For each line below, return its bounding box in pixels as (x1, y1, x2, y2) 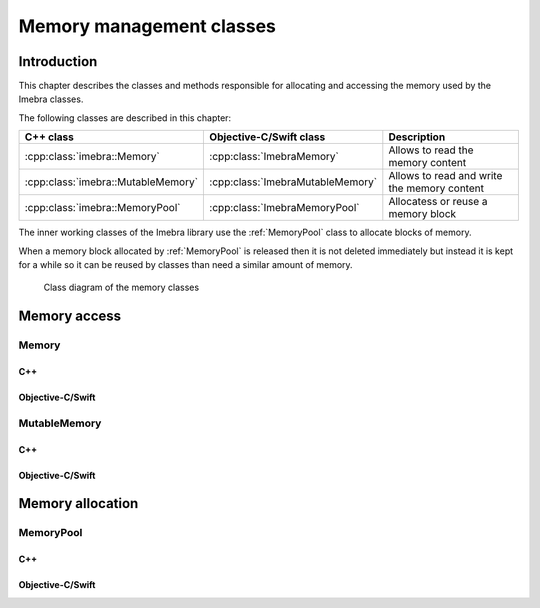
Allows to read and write (388, 169, 503, 183)
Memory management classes (18, 15, 277, 37)
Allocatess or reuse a (388, 195, 489, 209)
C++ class (24, 130, 75, 144)
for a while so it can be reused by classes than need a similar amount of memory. (18, 259, 354, 271)
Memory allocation (18, 495, 139, 512)
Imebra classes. (18, 93, 84, 105)
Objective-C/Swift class (209, 130, 326, 144)
